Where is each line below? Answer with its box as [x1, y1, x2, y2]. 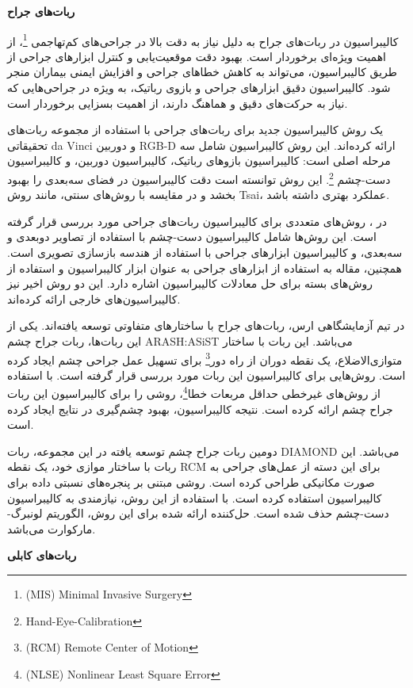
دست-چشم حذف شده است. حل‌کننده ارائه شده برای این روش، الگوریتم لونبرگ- [7, 505, 389, 522]
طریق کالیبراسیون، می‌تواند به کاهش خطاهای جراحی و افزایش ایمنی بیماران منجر [7, 63, 397, 80]
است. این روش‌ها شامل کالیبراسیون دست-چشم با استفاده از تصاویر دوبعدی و [7, 228, 377, 245]
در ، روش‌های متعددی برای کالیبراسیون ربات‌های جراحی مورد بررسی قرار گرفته [7, 212, 387, 229]
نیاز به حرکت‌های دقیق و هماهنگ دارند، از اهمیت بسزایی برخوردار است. [7, 94, 348, 111]
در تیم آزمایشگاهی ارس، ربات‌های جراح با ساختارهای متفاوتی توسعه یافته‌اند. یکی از [7, 317, 405, 334]
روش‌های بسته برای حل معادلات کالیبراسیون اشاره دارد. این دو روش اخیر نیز [7, 275, 373, 292]
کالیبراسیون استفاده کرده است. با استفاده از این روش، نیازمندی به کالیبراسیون [7, 489, 382, 506]
